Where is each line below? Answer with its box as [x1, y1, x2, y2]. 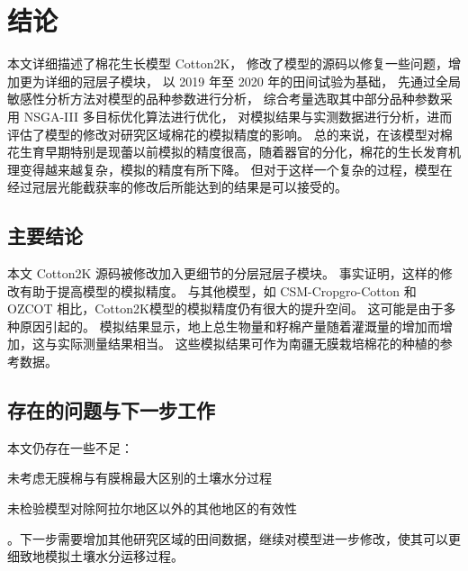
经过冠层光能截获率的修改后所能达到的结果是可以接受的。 [7, 177, 347, 196]
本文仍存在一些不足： [7, 438, 133, 457]
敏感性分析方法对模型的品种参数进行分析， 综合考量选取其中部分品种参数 [7, 89, 440, 108]
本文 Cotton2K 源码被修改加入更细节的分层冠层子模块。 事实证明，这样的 [7, 264, 440, 283]
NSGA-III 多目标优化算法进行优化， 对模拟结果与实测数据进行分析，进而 [23, 106, 453, 125]
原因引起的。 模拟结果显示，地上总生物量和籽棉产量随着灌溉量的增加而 [19, 316, 440, 335]
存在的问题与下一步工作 [7, 396, 215, 424]
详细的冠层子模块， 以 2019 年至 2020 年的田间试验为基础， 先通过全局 [44, 71, 461, 90]
